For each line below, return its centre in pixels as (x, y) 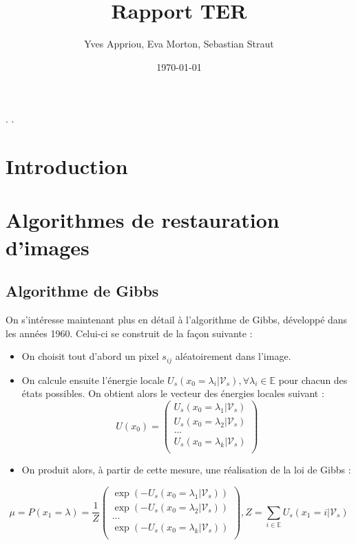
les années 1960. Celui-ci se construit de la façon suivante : (129, 333)
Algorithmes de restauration (143, 220)
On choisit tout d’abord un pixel (90, 356)
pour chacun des (313, 380)
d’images (48, 247)
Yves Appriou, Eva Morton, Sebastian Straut (179, 44)
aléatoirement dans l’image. (233, 356)
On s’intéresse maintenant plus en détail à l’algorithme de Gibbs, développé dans (177, 320)
